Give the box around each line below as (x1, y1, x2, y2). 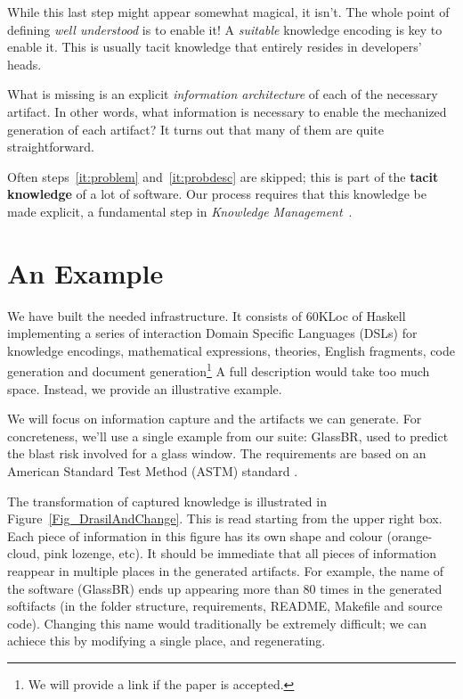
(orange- (386, 526, 433, 545)
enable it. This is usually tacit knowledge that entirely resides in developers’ (7, 37, 422, 56)
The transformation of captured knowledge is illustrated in (7, 491, 327, 510)
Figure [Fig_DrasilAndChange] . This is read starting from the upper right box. (7, 509, 443, 528)
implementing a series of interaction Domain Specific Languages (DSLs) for (7, 324, 418, 342)
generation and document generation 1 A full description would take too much (7, 359, 430, 381)
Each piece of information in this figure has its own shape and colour (7, 526, 383, 545)
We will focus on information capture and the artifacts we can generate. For (7, 409, 422, 428)
